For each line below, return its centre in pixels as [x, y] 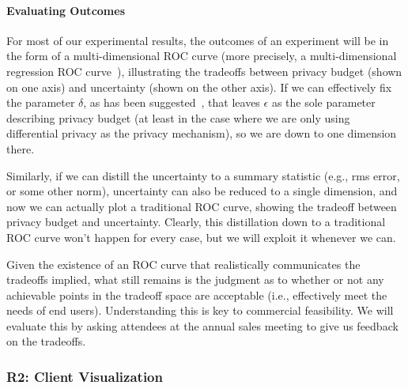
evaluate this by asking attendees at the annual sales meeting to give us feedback [202, 325]
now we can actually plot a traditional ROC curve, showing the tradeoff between [202, 206]
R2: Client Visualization [85, 376]
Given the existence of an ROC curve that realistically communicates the [183, 264]
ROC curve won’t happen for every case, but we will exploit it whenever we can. [201, 237]
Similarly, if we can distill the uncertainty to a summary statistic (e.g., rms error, [203, 175]
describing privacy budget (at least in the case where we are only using [178, 117]
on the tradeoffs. [46, 341]
